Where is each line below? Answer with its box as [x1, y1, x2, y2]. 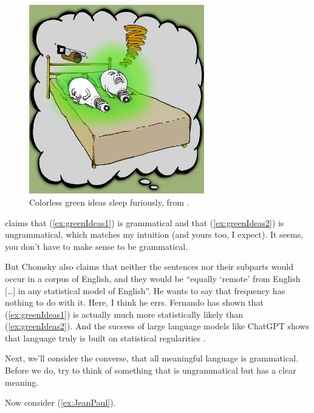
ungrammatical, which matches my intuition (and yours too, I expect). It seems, [5, 228, 304, 241]
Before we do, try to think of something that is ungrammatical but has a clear [5, 364, 296, 377]
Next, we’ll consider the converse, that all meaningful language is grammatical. [5, 352, 298, 364]
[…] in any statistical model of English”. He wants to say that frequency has [5, 284, 285, 297]
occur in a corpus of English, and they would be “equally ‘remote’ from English [5, 272, 301, 284]
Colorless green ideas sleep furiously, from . [29, 195, 189, 208]
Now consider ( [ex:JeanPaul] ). [5, 396, 116, 409]
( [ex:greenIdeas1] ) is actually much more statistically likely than [5, 307, 243, 320]
